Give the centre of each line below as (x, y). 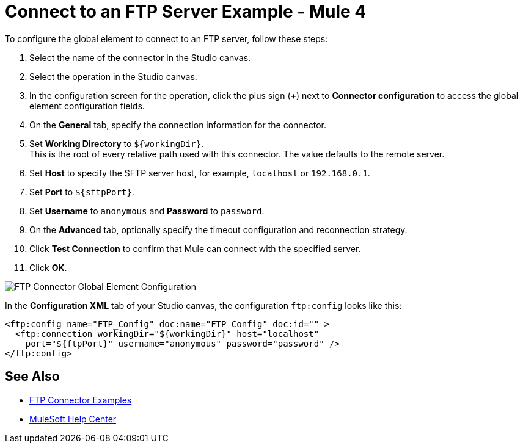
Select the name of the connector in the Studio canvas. (140, 57)
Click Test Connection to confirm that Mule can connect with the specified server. (195, 248)
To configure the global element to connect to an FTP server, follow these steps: (166, 38)
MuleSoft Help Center (73, 419)
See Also (32, 377)
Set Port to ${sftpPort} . (82, 192)
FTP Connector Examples (81, 400)
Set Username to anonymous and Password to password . (147, 211)
